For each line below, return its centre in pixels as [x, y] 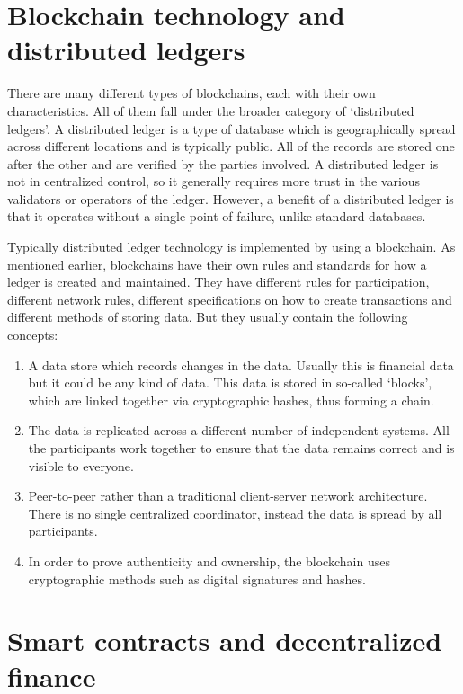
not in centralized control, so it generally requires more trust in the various [214, 181]
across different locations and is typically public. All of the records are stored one [231, 146]
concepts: [33, 335]
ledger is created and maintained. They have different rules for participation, [218, 282]
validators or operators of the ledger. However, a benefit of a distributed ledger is [231, 198]
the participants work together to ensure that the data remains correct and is [241, 448]
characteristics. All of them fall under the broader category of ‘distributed [211, 110]
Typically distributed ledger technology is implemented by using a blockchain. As [231, 247]
